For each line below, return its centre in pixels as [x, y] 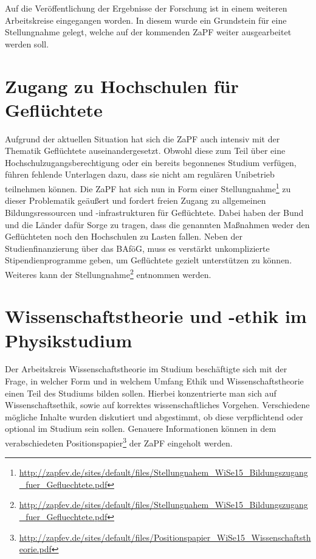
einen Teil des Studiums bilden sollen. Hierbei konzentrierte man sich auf [141, 393]
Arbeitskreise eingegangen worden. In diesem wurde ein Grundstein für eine [146, 20]
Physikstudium [69, 340]
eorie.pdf [35, 549]
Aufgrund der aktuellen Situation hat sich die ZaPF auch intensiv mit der [143, 138]
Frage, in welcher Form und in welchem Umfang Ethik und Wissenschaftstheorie [154, 381]
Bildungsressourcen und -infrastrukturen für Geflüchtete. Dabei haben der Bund [154, 212]
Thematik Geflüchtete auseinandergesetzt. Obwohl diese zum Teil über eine [145, 151]
